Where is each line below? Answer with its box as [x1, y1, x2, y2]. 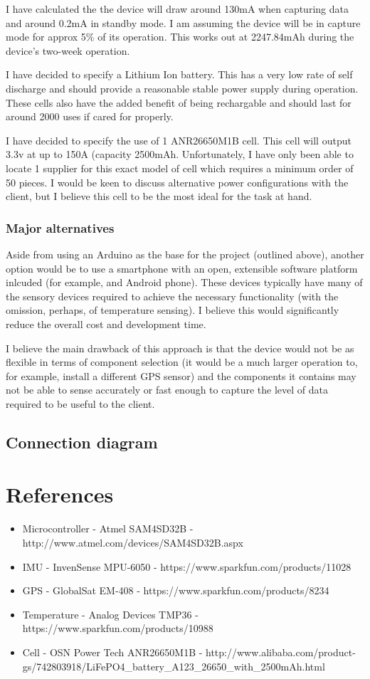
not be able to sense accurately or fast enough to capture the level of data [6, 382, 328, 397]
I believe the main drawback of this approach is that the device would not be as [6, 340, 354, 355]
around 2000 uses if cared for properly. [6, 109, 174, 124]
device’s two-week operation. [6, 43, 130, 58]
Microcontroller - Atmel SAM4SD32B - [22, 521, 194, 536]
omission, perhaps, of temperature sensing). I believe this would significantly [6, 302, 339, 317]
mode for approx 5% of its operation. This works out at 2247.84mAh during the [6, 29, 354, 44]
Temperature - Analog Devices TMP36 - [22, 606, 199, 621]
